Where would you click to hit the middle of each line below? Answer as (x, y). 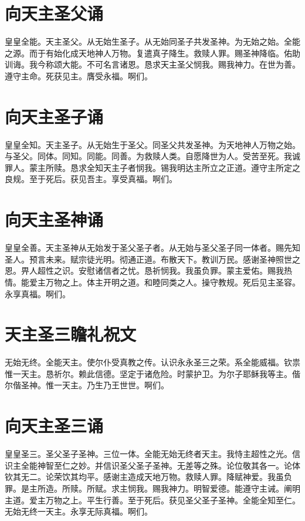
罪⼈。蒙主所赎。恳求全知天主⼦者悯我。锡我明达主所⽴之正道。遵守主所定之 (152, 167)
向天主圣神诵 (54, 219)
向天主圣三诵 (54, 426)
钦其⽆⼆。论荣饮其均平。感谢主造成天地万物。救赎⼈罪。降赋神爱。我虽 (144, 477)
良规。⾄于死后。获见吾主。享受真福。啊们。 (91, 179)
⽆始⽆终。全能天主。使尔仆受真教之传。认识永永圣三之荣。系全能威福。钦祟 (152, 362)
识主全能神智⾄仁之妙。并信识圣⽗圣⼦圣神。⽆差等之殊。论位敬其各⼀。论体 (152, 465)
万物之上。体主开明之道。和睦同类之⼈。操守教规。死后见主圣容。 (173, 282)
